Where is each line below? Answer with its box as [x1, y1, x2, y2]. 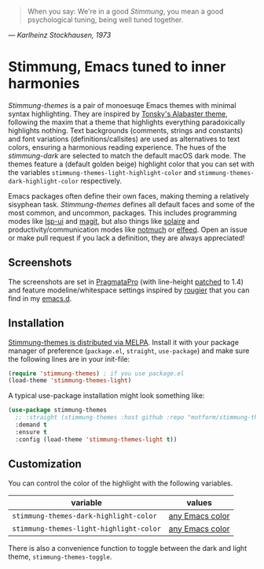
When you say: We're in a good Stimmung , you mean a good [27, 7, 224, 16]
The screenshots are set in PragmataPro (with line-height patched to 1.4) [8, 277, 244, 286]
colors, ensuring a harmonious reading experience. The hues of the [8, 142, 226, 152]
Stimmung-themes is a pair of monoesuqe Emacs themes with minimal [8, 100, 236, 110]
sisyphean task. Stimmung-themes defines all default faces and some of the [8, 199, 255, 209]
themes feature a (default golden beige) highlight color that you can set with [8, 159, 255, 169]
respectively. [80, 176, 122, 185]
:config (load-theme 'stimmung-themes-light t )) [15, 435, 178, 444]
